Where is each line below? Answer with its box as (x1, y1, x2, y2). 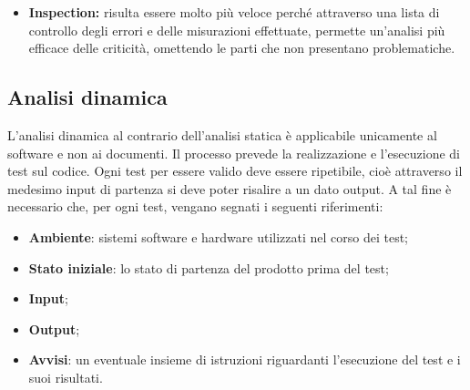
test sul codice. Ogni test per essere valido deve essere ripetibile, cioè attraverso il (7, 161, 463, 180)
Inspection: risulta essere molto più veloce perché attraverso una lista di (28, 3, 440, 21)
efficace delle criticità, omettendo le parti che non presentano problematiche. (28, 38, 455, 57)
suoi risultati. (28, 367, 103, 386)
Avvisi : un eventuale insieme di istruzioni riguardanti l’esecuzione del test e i (28, 350, 461, 369)
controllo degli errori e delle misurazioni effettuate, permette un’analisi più (28, 20, 445, 39)
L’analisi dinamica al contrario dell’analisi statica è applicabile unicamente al (7, 125, 437, 144)
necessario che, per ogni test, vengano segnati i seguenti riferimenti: (7, 197, 383, 216)
